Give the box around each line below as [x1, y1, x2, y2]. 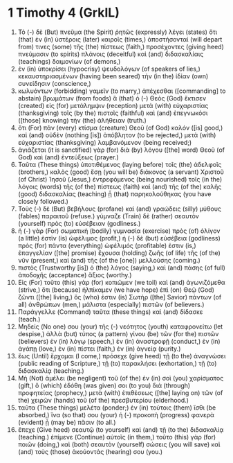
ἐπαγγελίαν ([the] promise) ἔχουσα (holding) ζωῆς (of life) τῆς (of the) [17, 248, 221, 257]
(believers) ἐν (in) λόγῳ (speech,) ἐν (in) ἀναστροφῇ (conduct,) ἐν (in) [17, 337, 221, 345]
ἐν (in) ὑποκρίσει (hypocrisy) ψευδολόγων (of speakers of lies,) [17, 64, 201, 73]
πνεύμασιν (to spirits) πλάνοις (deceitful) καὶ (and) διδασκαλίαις [17, 50, 204, 58]
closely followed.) [17, 197, 68, 205]
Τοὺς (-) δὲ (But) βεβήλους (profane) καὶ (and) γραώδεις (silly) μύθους [17, 204, 222, 213]
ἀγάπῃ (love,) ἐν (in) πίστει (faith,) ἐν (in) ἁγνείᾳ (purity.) [17, 344, 181, 353]
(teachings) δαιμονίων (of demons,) [17, 57, 121, 65]
